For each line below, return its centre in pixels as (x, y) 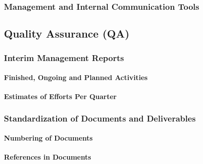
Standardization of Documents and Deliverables (100, 118)
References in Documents (48, 157)
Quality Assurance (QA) (67, 33)
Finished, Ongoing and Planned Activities (76, 77)
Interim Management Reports (64, 57)
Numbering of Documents (48, 138)
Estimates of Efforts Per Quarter (60, 96)
